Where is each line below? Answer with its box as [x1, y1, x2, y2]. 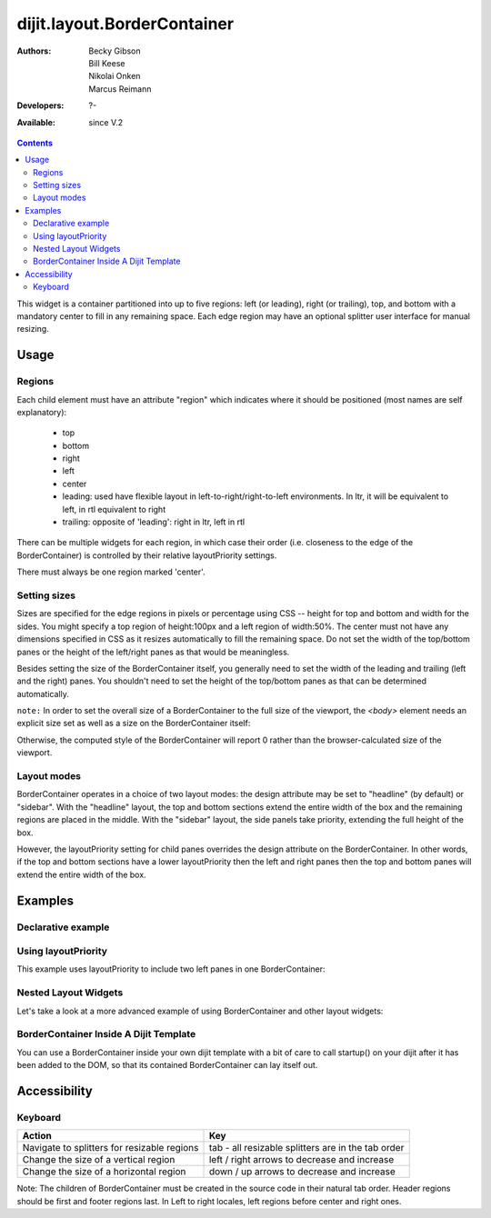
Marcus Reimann [88, 83, 152, 95]
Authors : [16, 45, 52, 56]
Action [22, 1130, 52, 1143]
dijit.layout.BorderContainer [16, 14, 235, 34]
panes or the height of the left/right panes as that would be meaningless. [16, 646, 290, 657]
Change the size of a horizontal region [22, 1165, 186, 1178]
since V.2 [88, 116, 124, 127]
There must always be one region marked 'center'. [16, 566, 205, 577]
